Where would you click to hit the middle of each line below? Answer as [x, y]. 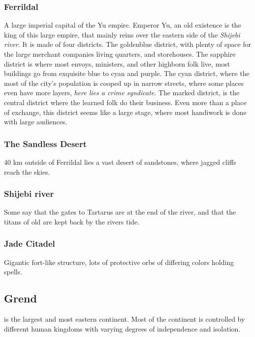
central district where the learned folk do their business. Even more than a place [125, 102]
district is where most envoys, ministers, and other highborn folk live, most [117, 63]
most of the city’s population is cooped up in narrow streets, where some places [124, 83]
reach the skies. [27, 171]
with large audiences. [36, 122]
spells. [13, 272]
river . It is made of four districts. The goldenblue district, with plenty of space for [128, 44]
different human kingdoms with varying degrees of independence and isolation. [122, 328]
